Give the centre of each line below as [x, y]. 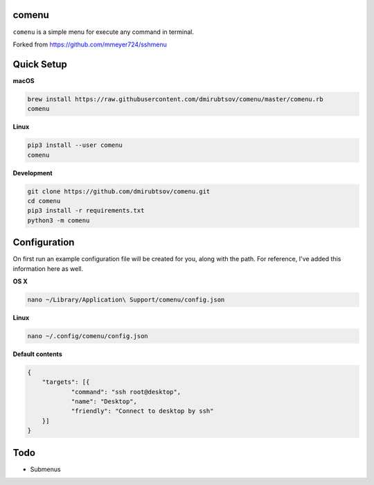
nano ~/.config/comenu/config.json [88, 336]
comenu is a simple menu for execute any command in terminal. [103, 32]
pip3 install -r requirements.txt [86, 211]
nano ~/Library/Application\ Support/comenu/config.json [126, 299]
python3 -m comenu [59, 220]
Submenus [46, 469]
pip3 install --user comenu [75, 145]
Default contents [37, 354]
